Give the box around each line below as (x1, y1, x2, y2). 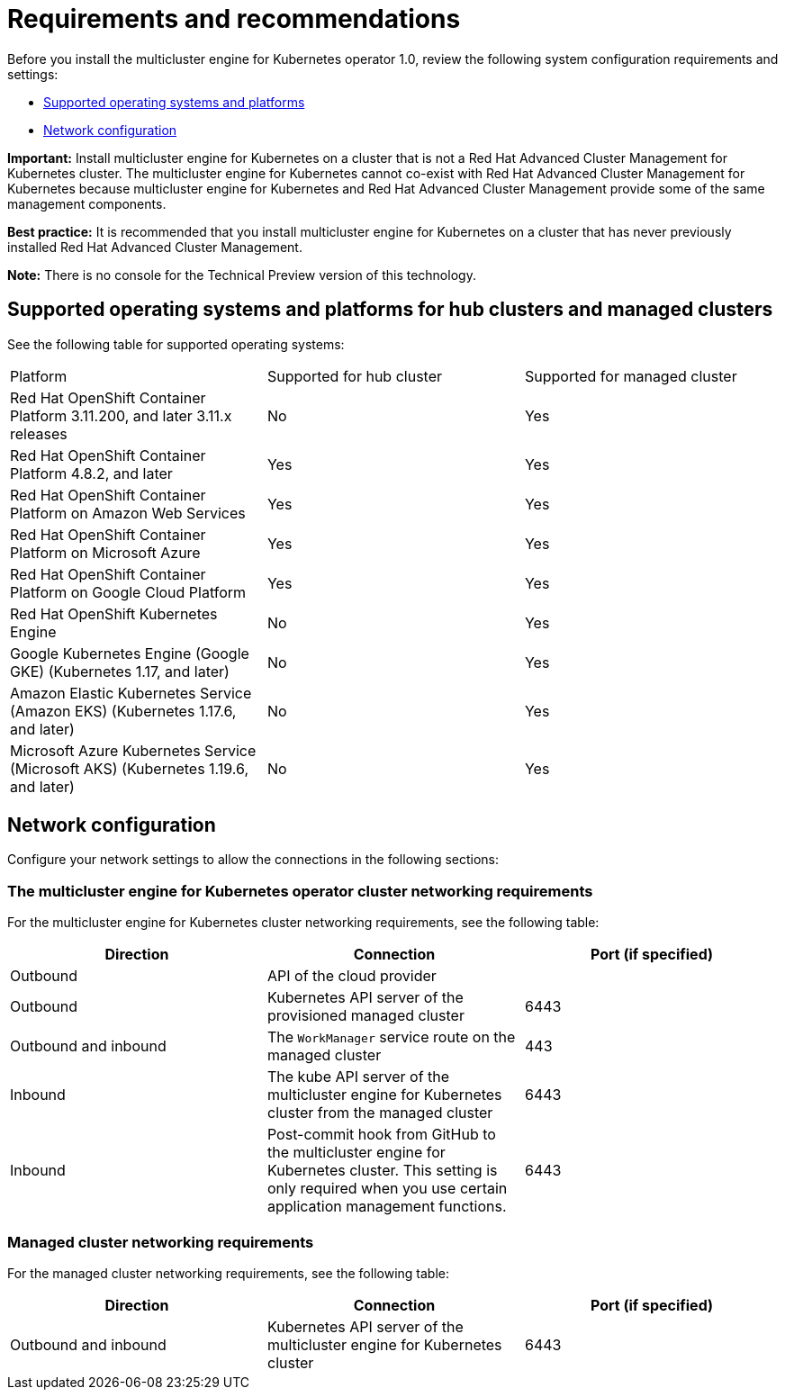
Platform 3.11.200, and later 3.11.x (10, 406, 232, 425)
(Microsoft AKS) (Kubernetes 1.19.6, (10, 759, 249, 778)
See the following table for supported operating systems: (7, 336, 345, 352)
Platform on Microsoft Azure (10, 543, 201, 562)
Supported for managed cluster (524, 366, 737, 385)
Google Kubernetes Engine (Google (10, 644, 249, 662)
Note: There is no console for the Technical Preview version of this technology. (7, 266, 476, 283)
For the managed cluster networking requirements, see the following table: (7, 1265, 449, 1281)
